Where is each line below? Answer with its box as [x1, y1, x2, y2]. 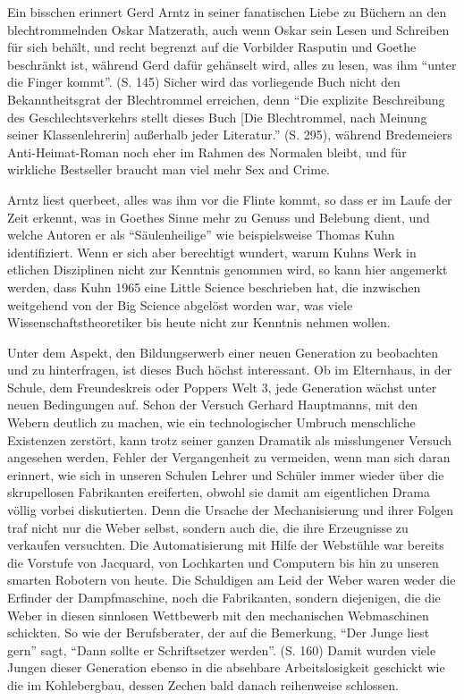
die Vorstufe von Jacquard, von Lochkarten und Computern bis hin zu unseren [7, 552, 439, 571]
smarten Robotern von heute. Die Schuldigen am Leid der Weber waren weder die [7, 570, 456, 589]
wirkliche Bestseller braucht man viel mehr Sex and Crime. [7, 160, 331, 179]
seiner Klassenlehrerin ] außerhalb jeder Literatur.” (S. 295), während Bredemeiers [7, 125, 452, 144]
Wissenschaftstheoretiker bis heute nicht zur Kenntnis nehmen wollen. [7, 313, 391, 332]
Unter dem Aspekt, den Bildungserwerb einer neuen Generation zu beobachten [7, 342, 439, 361]
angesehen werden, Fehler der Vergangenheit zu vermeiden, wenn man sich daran [7, 448, 451, 467]
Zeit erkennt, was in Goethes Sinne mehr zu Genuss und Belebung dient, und [7, 207, 430, 226]
